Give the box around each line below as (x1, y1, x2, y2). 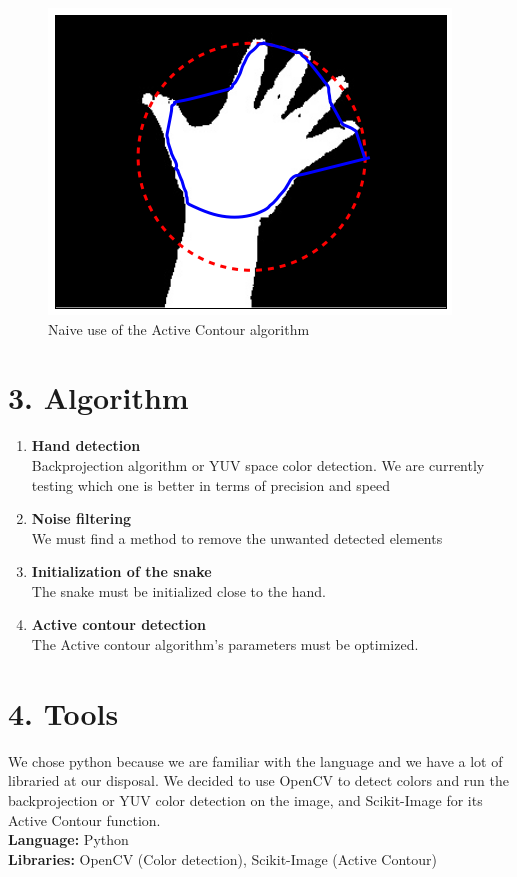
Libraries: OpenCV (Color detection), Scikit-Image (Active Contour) (8, 848, 437, 869)
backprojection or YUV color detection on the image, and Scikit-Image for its (8, 789, 483, 810)
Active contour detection (31, 614, 206, 635)
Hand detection (31, 435, 141, 456)
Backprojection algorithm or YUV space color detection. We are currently (31, 454, 485, 475)
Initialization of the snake (31, 561, 212, 582)
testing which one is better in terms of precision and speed (31, 474, 391, 495)
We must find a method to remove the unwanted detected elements (31, 527, 443, 548)
